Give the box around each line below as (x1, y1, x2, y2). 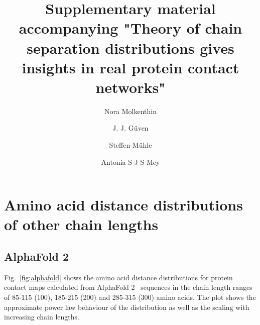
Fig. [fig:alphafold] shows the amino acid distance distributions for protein (4, 272, 233, 282)
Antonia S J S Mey (101, 156, 160, 167)
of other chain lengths (4, 214, 159, 235)
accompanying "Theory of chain (19, 18, 242, 38)
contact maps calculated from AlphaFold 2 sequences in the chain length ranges (4, 282, 252, 292)
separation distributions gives (27, 37, 234, 58)
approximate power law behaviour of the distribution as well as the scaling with (4, 301, 249, 312)
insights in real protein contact (22, 57, 239, 77)
